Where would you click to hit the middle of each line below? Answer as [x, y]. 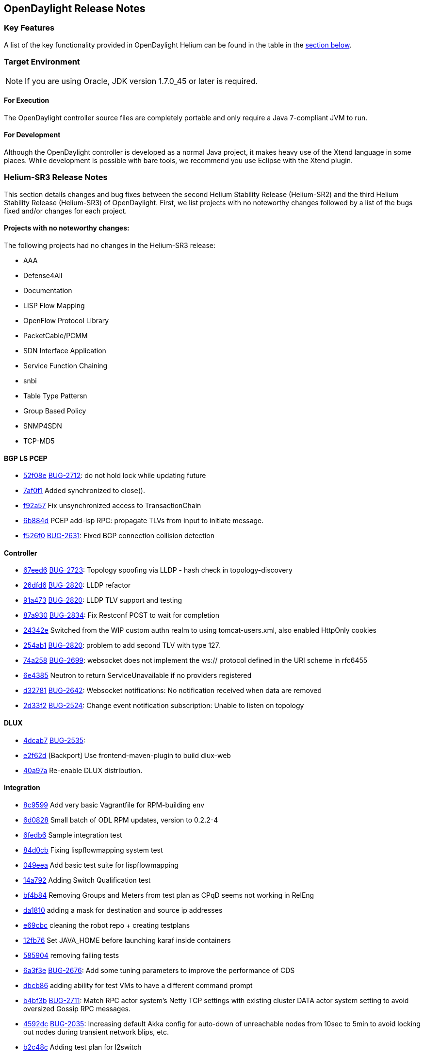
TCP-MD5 [39, 441]
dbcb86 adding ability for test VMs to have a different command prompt [138, 985]
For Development [32, 135]
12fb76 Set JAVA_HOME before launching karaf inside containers [127, 940]
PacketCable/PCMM [56, 335]
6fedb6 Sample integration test [73, 835]
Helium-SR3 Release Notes [56, 177]
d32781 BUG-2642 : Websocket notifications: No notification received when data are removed [172, 691]
